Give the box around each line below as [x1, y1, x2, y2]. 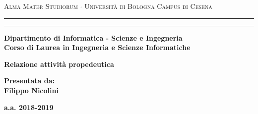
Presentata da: [4, 75, 55, 86]
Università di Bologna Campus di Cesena [84, 1, 212, 11]
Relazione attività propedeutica [4, 58, 114, 69]
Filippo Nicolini [4, 85, 59, 95]
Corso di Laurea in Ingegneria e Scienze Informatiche [4, 42, 191, 53]
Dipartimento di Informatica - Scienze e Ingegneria [4, 32, 183, 43]
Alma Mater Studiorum [4, 1, 78, 11]
